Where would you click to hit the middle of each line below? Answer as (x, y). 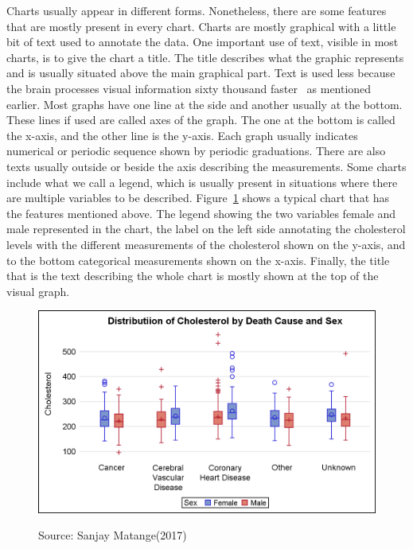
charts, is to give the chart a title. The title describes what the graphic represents (205, 57)
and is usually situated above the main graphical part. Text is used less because (201, 73)
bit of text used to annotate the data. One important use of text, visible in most (203, 42)
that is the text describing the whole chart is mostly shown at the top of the (193, 276)
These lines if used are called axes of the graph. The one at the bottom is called (201, 120)
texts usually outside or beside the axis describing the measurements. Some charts (206, 166)
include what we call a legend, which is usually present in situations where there (202, 182)
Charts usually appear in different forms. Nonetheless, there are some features (197, 10)
